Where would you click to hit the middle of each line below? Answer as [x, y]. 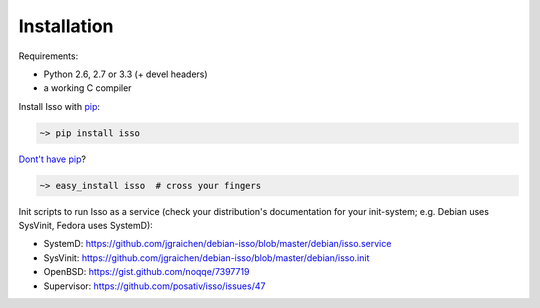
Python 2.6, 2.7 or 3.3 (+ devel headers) [126, 74]
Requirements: [48, 56]
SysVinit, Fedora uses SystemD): [86, 226]
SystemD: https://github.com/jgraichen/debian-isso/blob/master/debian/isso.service [217, 244]
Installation [66, 26]
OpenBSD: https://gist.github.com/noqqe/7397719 [146, 272]
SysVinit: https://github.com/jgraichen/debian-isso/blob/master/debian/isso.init [206, 257]
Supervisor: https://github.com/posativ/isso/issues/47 [154, 286]
